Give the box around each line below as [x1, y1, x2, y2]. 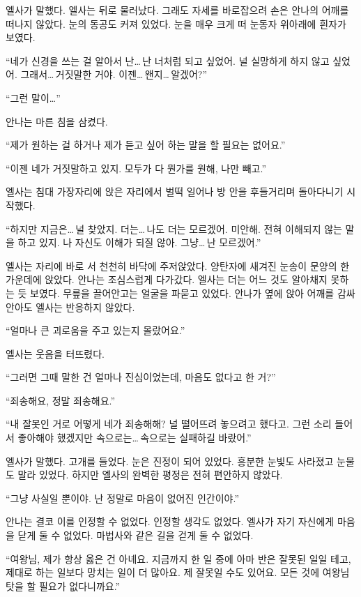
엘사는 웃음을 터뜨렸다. [6, 346, 105, 361]
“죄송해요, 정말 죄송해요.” [6, 393, 116, 407]
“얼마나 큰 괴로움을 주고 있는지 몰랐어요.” [6, 323, 185, 338]
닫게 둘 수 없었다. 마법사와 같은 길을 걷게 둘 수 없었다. [17, 528, 254, 543]
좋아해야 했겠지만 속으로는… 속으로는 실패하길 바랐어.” [17, 430, 252, 445]
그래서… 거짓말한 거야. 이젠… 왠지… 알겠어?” [20, 67, 208, 82]
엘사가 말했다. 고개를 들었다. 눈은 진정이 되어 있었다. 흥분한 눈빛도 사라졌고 [6, 453, 334, 468]
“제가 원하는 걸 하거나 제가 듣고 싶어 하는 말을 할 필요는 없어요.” [6, 137, 286, 152]
